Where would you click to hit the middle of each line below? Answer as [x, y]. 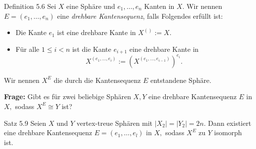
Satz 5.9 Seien [25, 123]
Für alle [27, 49]
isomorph [228, 132]
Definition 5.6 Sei [30, 6]
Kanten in [159, 6]
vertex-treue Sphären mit [115, 123]
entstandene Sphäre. [181, 80]
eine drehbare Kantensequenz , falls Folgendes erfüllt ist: [140, 16]
